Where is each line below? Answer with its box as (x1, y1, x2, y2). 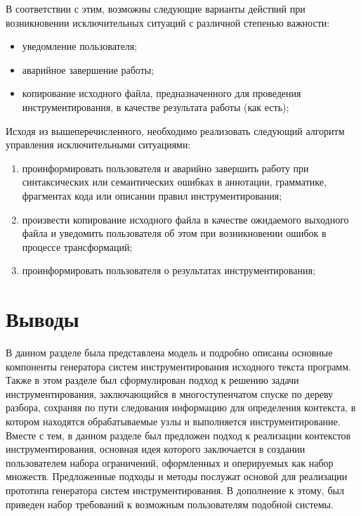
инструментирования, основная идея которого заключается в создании (6, 441, 306, 456)
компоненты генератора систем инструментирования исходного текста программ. (6, 359, 351, 373)
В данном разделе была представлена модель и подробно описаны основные (6, 345, 333, 360)
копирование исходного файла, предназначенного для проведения (22, 86, 301, 101)
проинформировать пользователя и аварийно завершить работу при (22, 160, 309, 175)
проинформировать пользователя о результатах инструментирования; (22, 263, 315, 278)
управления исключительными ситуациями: (6, 137, 191, 152)
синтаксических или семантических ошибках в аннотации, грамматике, (22, 174, 327, 189)
